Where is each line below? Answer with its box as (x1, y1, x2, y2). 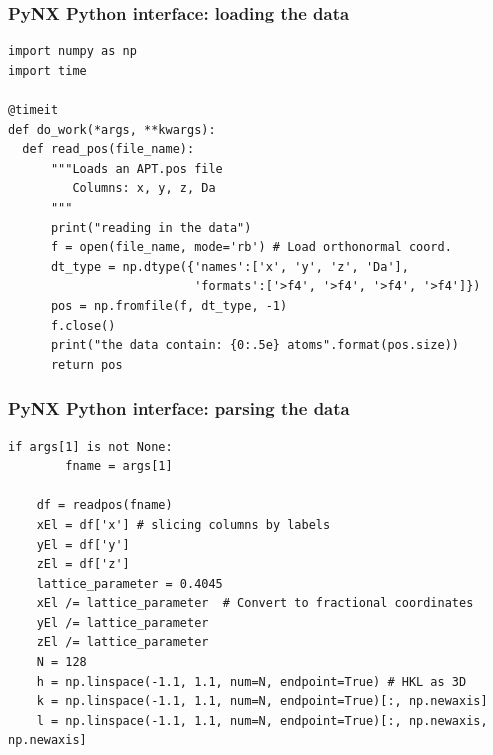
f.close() (50, 318, 116, 333)
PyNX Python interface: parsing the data (8, 396, 350, 421)
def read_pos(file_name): (22, 142, 195, 157)
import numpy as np (8, 44, 137, 59)
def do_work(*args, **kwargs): (8, 122, 216, 137)
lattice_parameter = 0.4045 (36, 576, 223, 591)
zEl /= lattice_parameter (36, 635, 209, 650)
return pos (50, 357, 123, 372)
